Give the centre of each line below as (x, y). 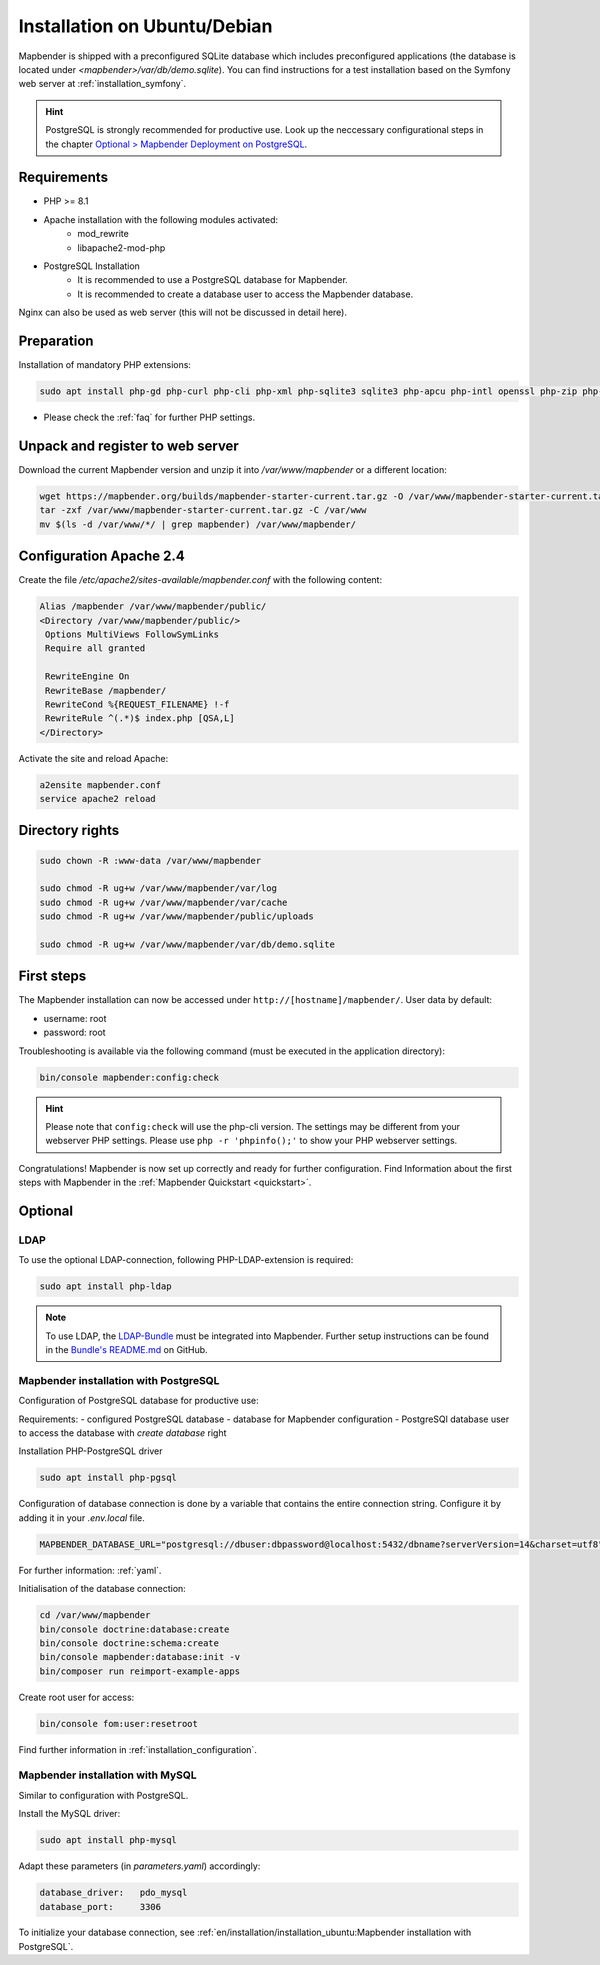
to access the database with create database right (122, 1433)
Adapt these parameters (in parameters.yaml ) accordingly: (139, 1866)
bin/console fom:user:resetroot (119, 1723)
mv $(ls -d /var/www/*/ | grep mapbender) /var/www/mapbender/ (198, 524)
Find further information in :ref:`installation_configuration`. (137, 1749)
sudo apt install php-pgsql (108, 1478)
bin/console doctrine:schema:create (129, 1643)
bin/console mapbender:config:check (129, 1077)
